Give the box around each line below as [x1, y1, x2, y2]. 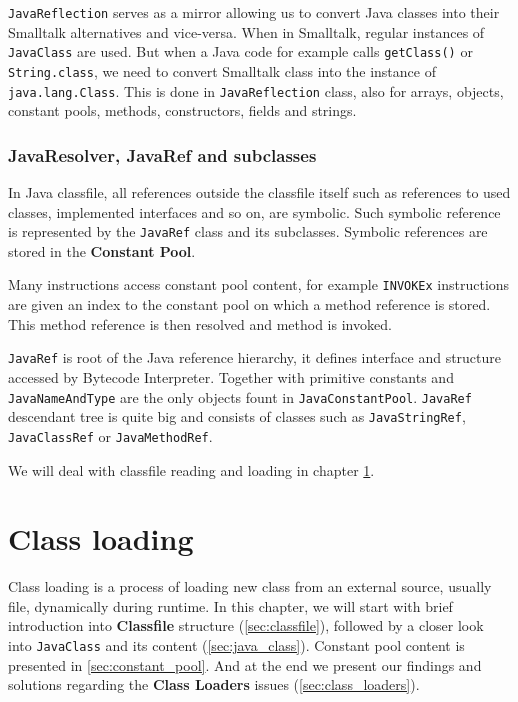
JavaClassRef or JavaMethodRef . [8, 425, 213, 446]
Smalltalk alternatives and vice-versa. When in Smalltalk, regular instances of [8, 21, 485, 42]
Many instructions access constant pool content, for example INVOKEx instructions [8, 274, 510, 295]
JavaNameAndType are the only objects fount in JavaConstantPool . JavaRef [8, 386, 472, 407]
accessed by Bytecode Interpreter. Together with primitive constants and [8, 366, 454, 387]
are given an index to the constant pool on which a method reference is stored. [8, 294, 491, 315]
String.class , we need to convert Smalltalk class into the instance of [8, 60, 436, 81]
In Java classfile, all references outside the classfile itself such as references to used [8, 182, 511, 203]
